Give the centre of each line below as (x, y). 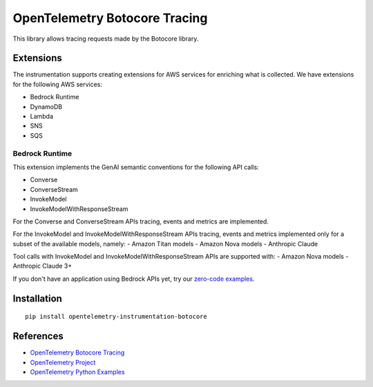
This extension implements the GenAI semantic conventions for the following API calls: (136, 167)
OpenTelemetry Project (63, 362)
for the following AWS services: (58, 84)
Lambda (42, 117)
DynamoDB (46, 106)
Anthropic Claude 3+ (42, 266)
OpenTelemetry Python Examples (77, 372)
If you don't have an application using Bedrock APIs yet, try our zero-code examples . (134, 279)
